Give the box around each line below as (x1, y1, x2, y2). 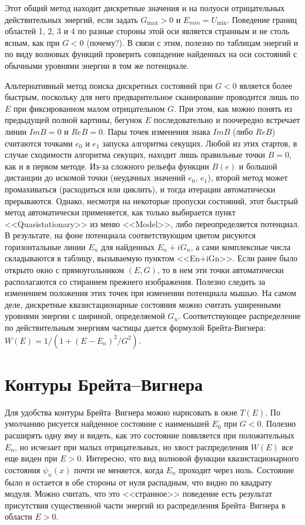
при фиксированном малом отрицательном (14, 102, 165, 114)
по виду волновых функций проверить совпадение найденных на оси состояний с (5, 48, 297, 60)
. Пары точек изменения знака (102, 125, 210, 137)
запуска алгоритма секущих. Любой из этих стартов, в (102, 137, 297, 149)
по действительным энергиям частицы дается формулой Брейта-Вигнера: (5, 321, 266, 334)
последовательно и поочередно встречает (153, 114, 300, 126)
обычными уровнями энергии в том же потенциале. (5, 59, 189, 71)
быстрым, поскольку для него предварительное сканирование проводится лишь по (5, 91, 299, 103)
